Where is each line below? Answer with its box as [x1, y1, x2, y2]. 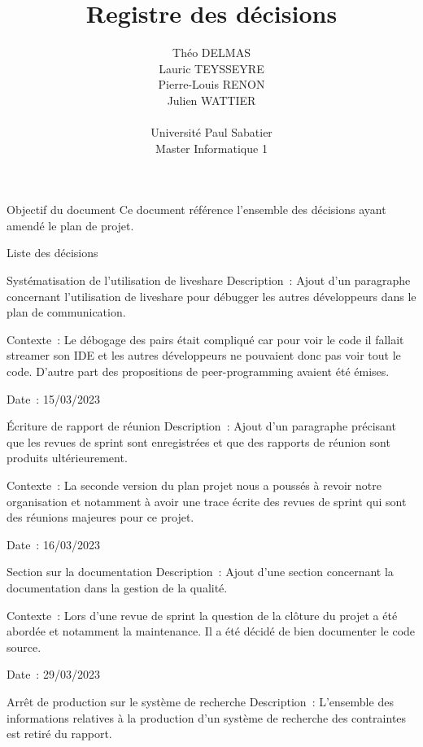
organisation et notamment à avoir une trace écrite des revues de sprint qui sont [7, 492, 407, 509]
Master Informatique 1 [155, 139, 268, 156]
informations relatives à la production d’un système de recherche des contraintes [7, 709, 407, 726]
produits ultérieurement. [7, 449, 128, 466]
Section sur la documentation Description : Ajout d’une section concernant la [7, 563, 394, 580]
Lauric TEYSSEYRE [159, 59, 264, 76]
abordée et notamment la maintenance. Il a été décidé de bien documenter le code [7, 622, 416, 640]
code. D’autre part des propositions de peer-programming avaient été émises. [7, 363, 390, 380]
